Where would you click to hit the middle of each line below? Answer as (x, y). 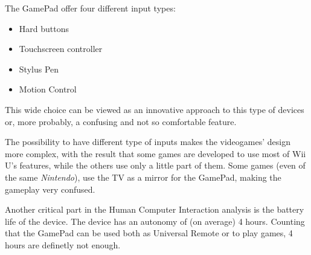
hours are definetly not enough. (63, 244)
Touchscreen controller (61, 49)
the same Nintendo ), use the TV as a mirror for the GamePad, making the (143, 177)
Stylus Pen (39, 69)
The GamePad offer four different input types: (90, 8)
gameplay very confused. (50, 189)
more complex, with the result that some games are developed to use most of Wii (155, 153)
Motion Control (48, 89)
